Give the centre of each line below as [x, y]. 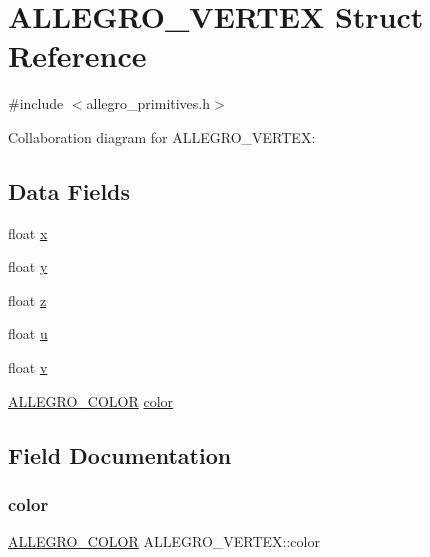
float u [28, 333]
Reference [77, 55]
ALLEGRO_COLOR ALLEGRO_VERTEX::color [164, 541]
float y [28, 266]
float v [28, 367]
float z [27, 299]
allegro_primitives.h [148, 103]
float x [28, 232]
